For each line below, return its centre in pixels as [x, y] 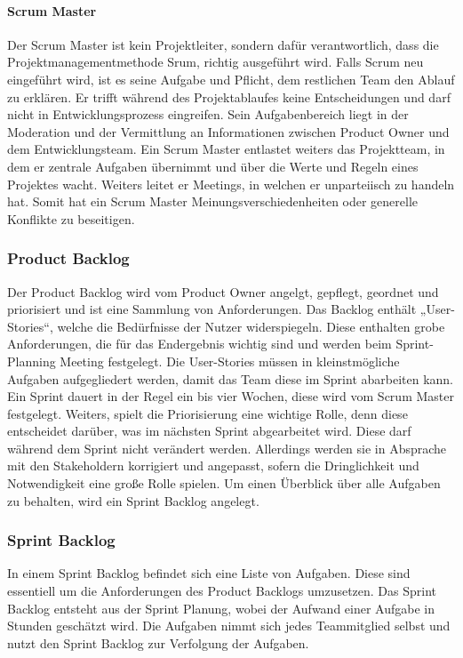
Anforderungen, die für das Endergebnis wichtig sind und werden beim [200, 344]
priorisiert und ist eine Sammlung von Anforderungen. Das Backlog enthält [212, 309]
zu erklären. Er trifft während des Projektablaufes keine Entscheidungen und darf [229, 96]
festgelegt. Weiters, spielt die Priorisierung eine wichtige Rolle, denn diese [208, 413]
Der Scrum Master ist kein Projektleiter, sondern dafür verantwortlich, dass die [223, 44]
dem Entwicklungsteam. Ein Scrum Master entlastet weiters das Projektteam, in [226, 149]
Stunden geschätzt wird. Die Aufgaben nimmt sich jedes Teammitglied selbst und [229, 626]
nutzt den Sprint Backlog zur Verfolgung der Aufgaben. [158, 642]
